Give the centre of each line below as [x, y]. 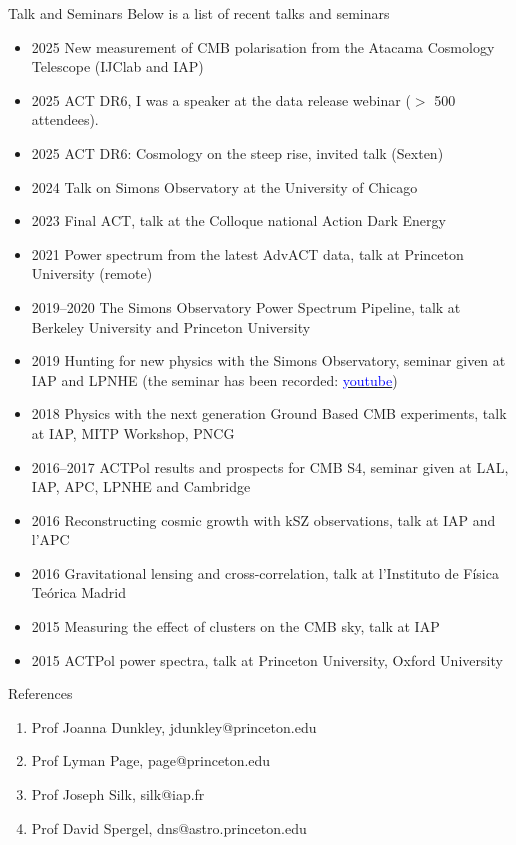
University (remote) [92, 273]
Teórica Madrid [79, 592]
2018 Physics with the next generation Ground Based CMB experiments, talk [269, 413]
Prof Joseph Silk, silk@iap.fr [118, 794]
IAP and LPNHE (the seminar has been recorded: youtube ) [214, 379]
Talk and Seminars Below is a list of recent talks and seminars [199, 13]
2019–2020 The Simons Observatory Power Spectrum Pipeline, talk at [246, 306]
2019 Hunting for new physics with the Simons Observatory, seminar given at [268, 360]
